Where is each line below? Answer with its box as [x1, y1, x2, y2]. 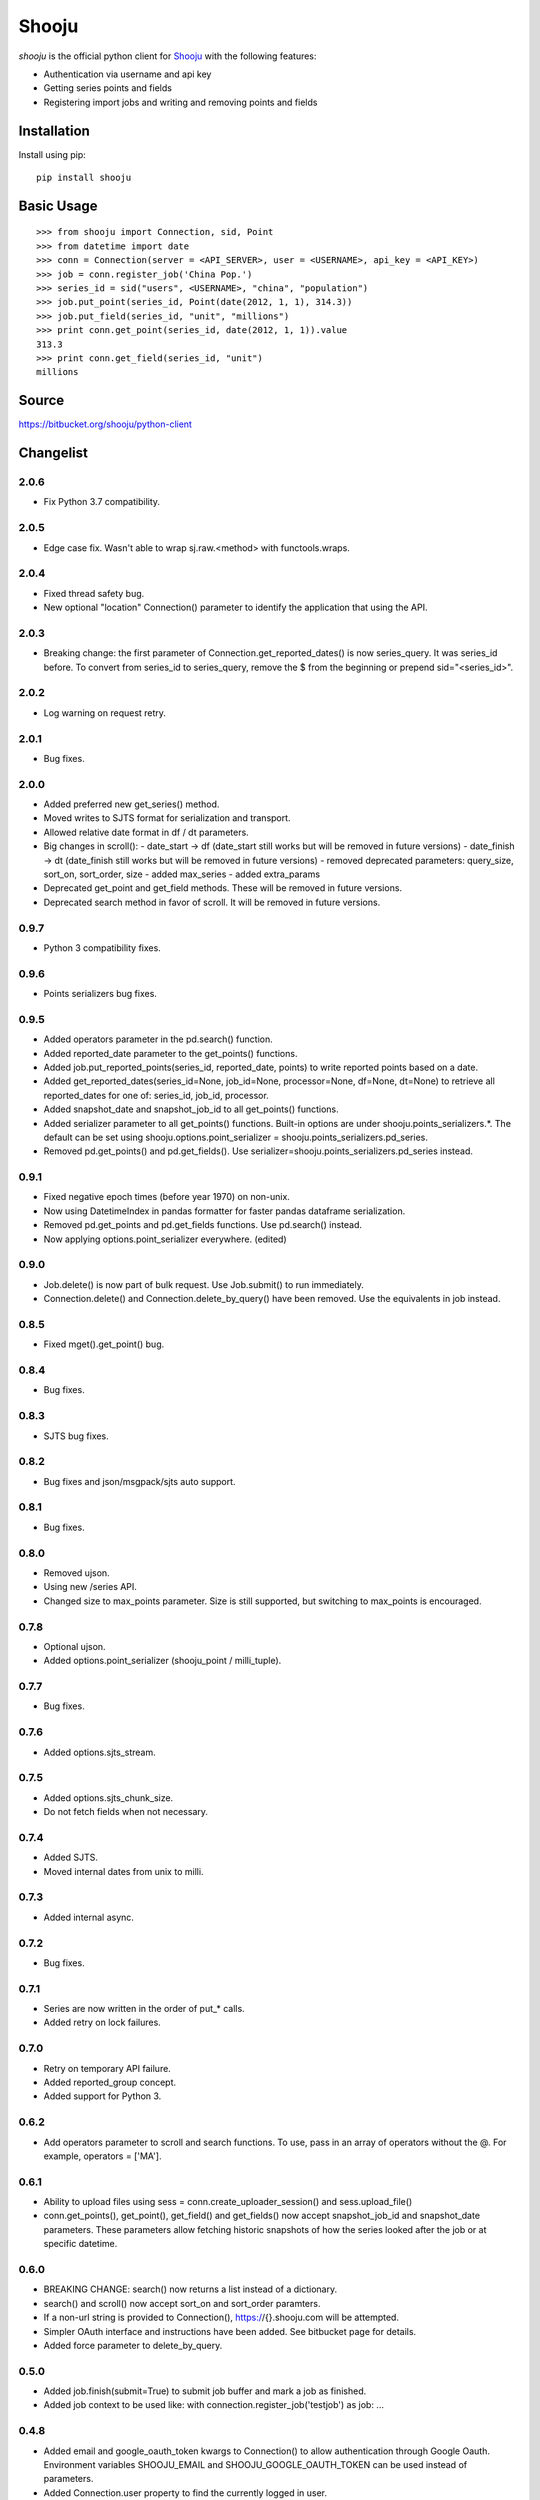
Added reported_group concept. [43, 2076, 177, 2088]
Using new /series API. [43, 1581, 137, 1593]
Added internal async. [43, 1911, 135, 1923]
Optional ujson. [43, 1640, 106, 1652]
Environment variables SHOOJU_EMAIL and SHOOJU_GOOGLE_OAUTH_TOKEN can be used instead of [43, 2458, 468, 2470]
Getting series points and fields [43, 82, 172, 94]
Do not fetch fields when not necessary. [43, 1806, 209, 1818]
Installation [18, 122, 90, 139]
